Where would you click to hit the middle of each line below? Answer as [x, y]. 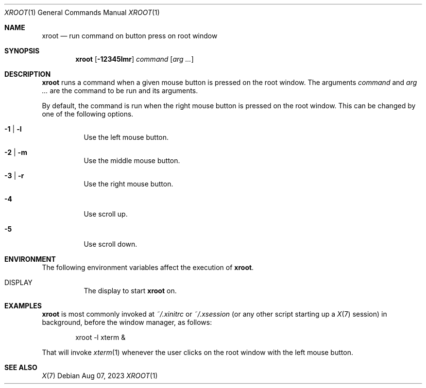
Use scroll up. [106, 214]
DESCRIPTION [28, 74]
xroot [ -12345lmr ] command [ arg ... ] [135, 59]
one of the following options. [88, 114]
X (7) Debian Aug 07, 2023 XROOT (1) [100, 376]
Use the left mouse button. [126, 137]
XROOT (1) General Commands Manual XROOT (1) [82, 12]
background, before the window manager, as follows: [127, 322]
